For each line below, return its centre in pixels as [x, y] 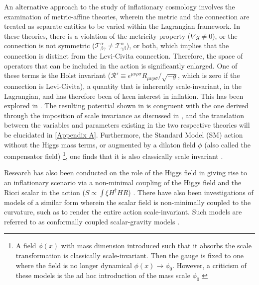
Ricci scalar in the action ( [45, 192]
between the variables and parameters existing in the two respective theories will [127, 125]
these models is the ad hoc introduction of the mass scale [103, 275]
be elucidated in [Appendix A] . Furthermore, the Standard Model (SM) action [124, 135]
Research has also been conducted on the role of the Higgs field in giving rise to [126, 173]
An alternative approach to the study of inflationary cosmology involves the [120, 6]
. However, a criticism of [209, 265]
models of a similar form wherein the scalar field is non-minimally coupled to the [128, 202]
